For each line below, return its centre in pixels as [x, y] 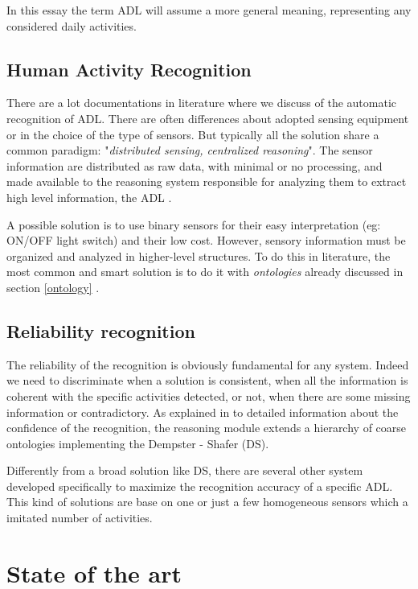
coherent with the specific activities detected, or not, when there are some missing [209, 395]
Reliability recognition [101, 330]
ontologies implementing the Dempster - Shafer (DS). [138, 443]
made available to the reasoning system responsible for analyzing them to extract [207, 181]
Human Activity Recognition [129, 69]
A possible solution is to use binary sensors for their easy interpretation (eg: [194, 224]
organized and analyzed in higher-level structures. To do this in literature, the [199, 255]
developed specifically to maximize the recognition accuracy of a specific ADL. [200, 486]
